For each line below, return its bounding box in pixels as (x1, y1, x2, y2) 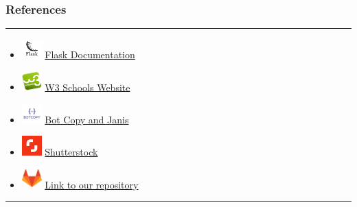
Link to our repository (45, 177, 139, 191)
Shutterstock (45, 145, 98, 159)
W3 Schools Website (45, 80, 130, 94)
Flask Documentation (45, 47, 135, 62)
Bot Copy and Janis (45, 112, 129, 126)
